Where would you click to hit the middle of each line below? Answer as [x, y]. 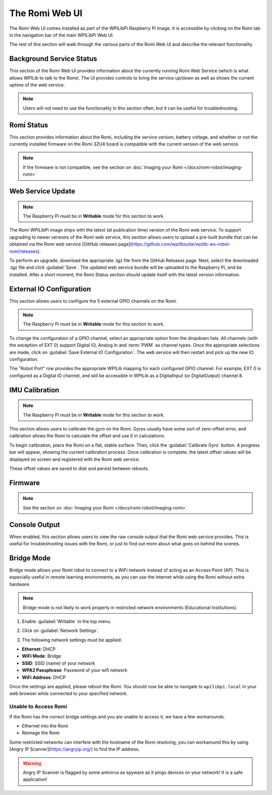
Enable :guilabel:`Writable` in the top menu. [66, 621]
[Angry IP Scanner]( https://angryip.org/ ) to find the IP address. [75, 749]
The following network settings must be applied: [72, 640]
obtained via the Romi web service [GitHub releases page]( [71, 244]
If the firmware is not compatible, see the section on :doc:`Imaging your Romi [103, 167]
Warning [32, 763]
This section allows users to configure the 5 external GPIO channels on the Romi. [93, 301]
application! [35, 779]
